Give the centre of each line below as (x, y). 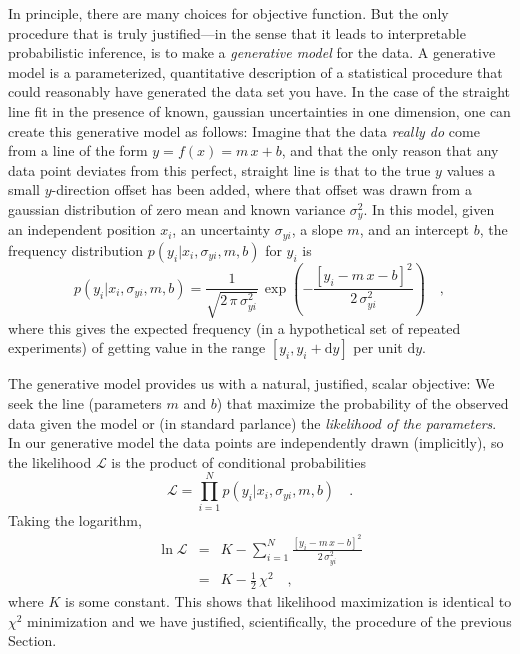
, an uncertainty (221, 229)
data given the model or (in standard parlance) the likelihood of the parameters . (252, 422)
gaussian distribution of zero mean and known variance (177, 208)
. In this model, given (429, 208)
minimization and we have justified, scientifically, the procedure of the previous (269, 620)
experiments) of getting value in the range (137, 347)
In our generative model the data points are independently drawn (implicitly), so (256, 442)
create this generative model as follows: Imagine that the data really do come (244, 130)
